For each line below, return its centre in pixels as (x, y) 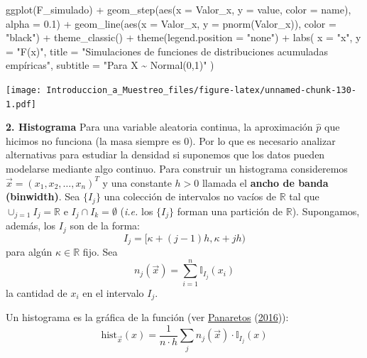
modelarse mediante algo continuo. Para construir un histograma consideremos (177, 169)
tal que (304, 196)
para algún (29, 252)
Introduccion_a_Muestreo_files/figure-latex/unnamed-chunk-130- (201, 90)
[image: (24, 90)
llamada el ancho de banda (265, 182)
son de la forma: (105, 226)
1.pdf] (21, 104)
